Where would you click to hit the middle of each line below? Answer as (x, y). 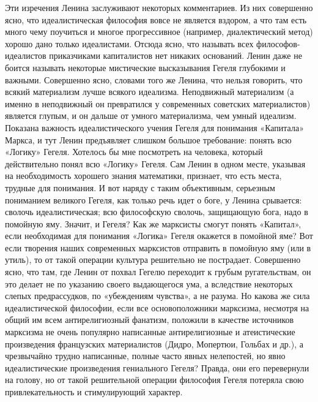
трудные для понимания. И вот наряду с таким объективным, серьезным (140, 187)
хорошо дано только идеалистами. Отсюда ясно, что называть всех (129, 43)
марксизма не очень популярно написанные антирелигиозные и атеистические (150, 332)
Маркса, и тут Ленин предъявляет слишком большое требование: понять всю (148, 139)
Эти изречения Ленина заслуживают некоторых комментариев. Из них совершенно (159, 7)
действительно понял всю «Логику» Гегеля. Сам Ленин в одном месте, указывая (155, 163)
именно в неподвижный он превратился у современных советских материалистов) (158, 103)
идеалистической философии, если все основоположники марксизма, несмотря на (157, 307)
